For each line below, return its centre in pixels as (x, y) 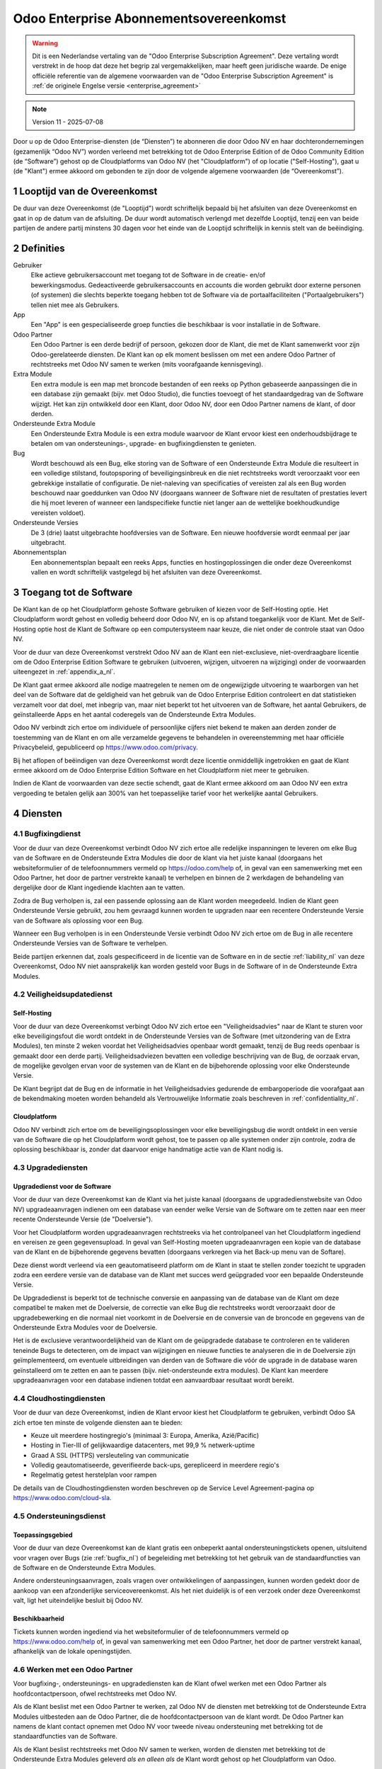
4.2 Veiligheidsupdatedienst (63, 994)
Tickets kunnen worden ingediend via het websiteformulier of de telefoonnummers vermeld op (151, 1632)
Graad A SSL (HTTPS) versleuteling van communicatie (110, 1455)
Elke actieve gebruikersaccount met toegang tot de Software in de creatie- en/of (148, 275)
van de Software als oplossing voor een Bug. (79, 921)
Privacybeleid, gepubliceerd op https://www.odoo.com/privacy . (105, 747)
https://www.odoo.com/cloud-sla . (63, 1498)
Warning (45, 43)
